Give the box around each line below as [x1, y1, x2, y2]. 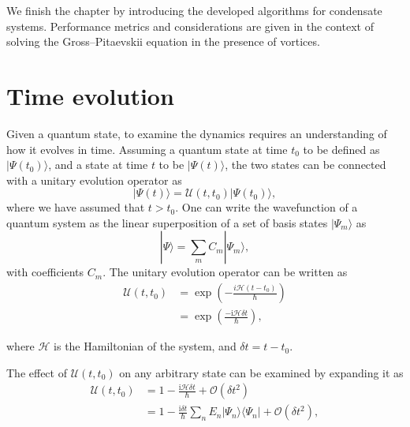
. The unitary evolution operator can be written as [102, 264, 348, 280]
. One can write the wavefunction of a [175, 199, 358, 215]
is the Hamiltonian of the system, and [54, 338, 237, 354]
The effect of [6, 364, 67, 380]
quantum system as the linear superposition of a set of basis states [6, 214, 328, 230]
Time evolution [6, 79, 174, 111]
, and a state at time [48, 156, 148, 173]
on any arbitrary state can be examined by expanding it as [119, 364, 404, 380]
